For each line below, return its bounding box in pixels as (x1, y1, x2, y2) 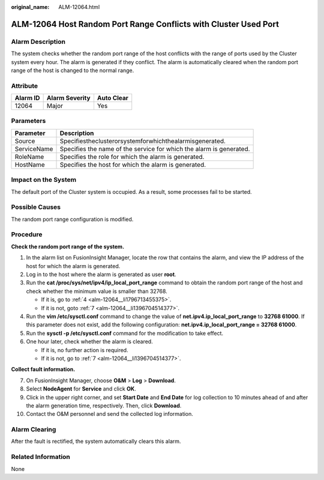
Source (14, 137, 35, 145)
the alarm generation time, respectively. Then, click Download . (26, 402, 182, 409)
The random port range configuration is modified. (11, 215, 134, 223)
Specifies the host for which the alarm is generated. (59, 160, 206, 169)
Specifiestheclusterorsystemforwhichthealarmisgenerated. (59, 137, 226, 145)
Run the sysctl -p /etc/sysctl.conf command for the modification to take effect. (26, 329, 224, 337)
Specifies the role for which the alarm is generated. (59, 152, 205, 161)
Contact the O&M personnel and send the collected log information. (26, 410, 193, 418)
